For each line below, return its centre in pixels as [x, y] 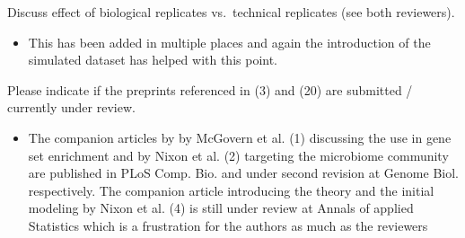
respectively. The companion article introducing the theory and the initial [231, 190]
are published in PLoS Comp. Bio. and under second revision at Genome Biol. [243, 173]
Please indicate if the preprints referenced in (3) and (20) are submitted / [210, 89]
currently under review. [71, 107]
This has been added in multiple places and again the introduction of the [229, 42]
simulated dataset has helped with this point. [153, 60]
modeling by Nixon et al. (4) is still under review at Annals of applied [221, 208]
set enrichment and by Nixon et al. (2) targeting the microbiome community [238, 155]
